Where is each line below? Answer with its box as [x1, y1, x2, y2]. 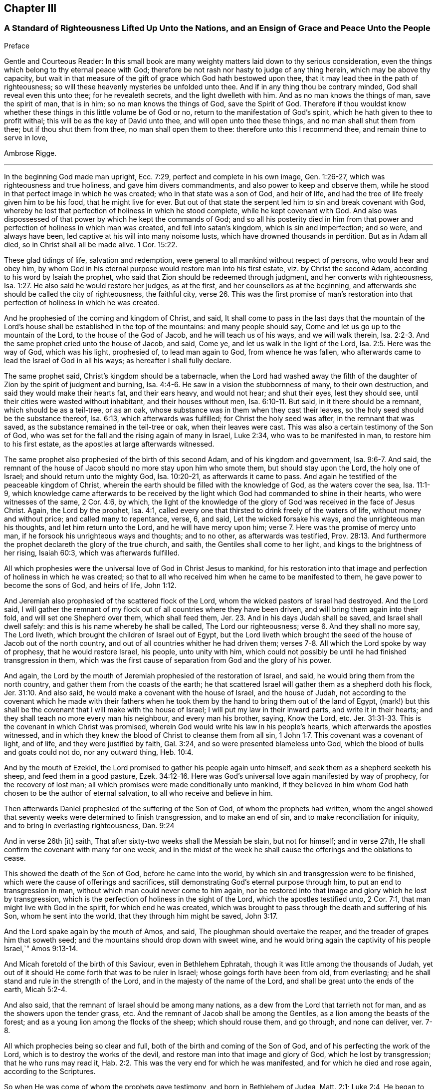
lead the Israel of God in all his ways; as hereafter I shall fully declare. [4, 356, 231, 365]
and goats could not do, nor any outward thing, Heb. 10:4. [4, 747, 194, 756]
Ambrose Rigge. [4, 148, 57, 157]
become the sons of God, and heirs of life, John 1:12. [4, 580, 177, 589]
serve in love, [4, 133, 48, 142]
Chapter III [4, 2, 57, 14]
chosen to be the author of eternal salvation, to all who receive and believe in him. [4, 788, 273, 797]
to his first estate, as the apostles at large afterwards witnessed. [4, 439, 215, 448]
